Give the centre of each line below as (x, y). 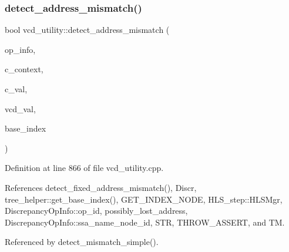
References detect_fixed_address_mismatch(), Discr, (101, 187)
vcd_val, (20, 108)
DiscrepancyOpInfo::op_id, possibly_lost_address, (96, 211)
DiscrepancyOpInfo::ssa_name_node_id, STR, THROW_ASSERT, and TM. (145, 222)
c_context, (24, 69)
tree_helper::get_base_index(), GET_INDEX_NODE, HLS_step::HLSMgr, (144, 199)
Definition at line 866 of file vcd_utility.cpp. (84, 168)
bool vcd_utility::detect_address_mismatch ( (87, 30)
